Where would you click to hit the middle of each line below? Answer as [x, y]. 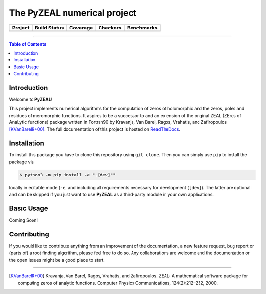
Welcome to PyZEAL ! [31, 100]
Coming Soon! [24, 220]
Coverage [81, 28]
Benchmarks [142, 28]
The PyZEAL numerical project [73, 13]
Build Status [49, 28]
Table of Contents [28, 44]
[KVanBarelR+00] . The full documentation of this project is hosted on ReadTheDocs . [95, 129]
